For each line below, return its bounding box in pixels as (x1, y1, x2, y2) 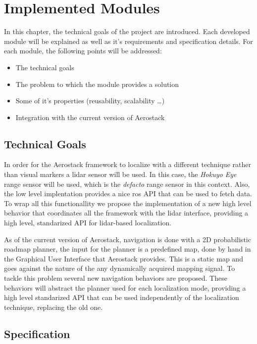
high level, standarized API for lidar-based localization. (4, 217, 172, 228)
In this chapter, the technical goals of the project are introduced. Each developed (4, 26, 250, 37)
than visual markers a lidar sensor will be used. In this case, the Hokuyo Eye (4, 169, 237, 179)
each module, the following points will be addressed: (4, 45, 162, 56)
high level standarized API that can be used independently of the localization (4, 292, 239, 302)
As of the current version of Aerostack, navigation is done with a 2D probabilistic (4, 234, 251, 244)
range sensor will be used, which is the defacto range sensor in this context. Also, (4, 178, 250, 189)
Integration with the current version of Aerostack (15, 112, 165, 122)
